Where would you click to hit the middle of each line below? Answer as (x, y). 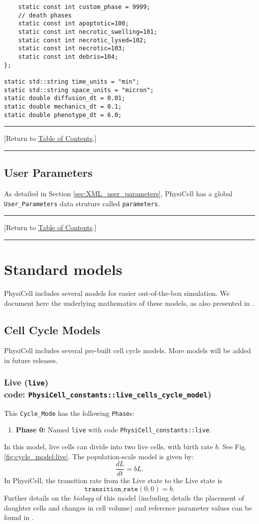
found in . (19, 517)
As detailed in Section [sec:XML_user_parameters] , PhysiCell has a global (118, 193)
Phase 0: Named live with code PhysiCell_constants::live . (114, 430)
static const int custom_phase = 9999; (84, 7)
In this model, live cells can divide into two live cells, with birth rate (109, 447)
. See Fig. (233, 447)
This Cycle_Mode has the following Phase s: (69, 413)
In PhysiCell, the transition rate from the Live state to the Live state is (113, 480)
